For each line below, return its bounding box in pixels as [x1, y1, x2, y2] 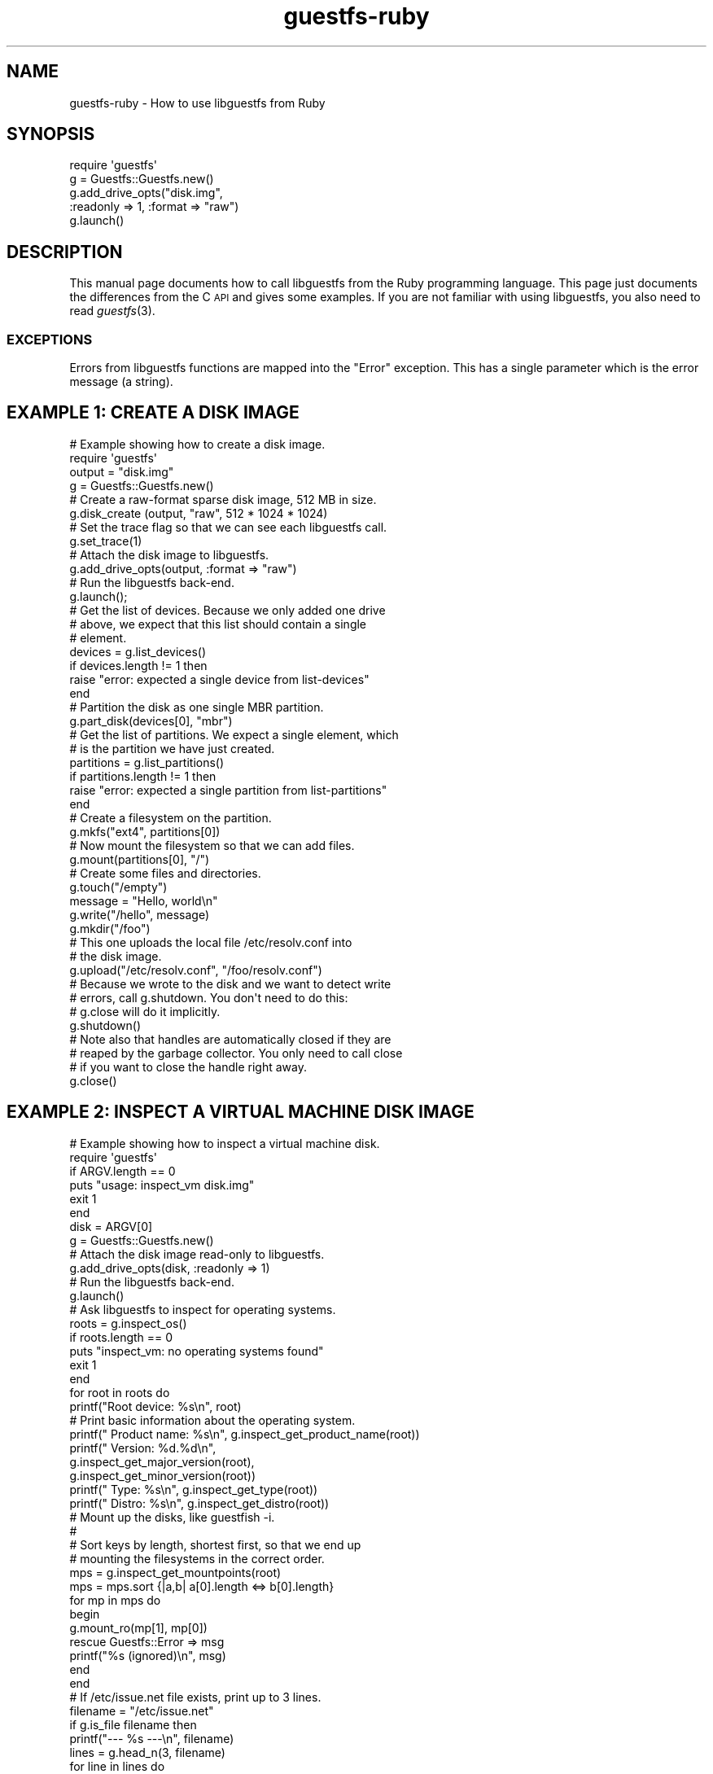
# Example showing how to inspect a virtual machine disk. [69, 1136, 380, 1150]
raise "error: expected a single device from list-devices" [69, 672, 370, 686]
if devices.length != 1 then [69, 658, 208, 672]
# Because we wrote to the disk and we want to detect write [69, 976, 391, 991]
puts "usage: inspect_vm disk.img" [69, 1177, 255, 1192]
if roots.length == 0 [69, 1329, 173, 1344]
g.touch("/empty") [69, 879, 168, 894]
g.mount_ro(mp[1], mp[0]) [69, 1620, 208, 1635]
